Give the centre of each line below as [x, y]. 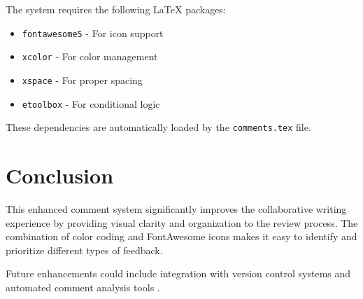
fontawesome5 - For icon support [93, 33]
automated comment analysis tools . [83, 287]
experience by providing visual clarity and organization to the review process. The [182, 222]
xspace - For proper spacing [82, 79]
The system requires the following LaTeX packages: [116, 9]
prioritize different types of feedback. [84, 250]
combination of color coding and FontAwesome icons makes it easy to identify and [181, 236]
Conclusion [60, 175]
